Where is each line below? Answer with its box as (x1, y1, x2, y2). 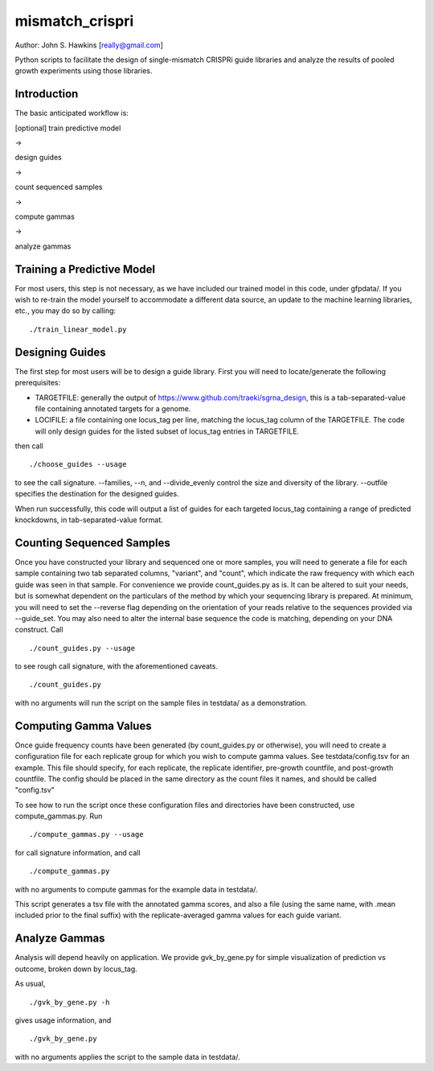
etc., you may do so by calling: (14, 306, 117, 315)
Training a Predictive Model (14, 262, 156, 276)
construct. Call (14, 624, 63, 635)
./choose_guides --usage (29, 459, 127, 469)
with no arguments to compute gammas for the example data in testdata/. (14, 884, 258, 894)
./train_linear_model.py (29, 324, 127, 334)
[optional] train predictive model (14, 123, 121, 133)
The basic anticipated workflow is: (14, 109, 129, 118)
